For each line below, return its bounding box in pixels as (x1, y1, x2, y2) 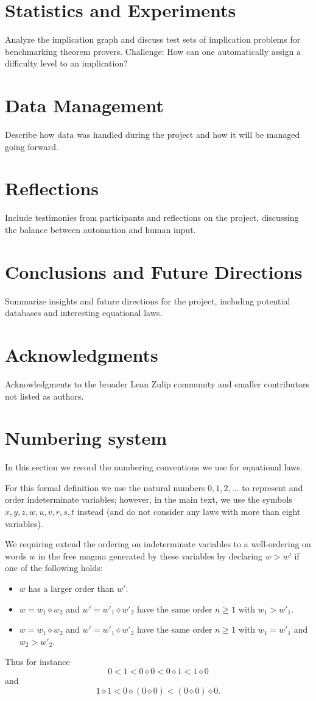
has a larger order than (28, 582, 114, 595)
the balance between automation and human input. (5, 223, 196, 235)
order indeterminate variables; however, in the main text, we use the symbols (5, 493, 292, 506)
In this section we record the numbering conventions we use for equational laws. (5, 461, 303, 473)
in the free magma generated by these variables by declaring (38, 549, 263, 562)
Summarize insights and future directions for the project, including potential (5, 294, 290, 307)
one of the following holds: (5, 561, 103, 574)
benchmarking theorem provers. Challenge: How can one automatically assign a (5, 45, 301, 57)
